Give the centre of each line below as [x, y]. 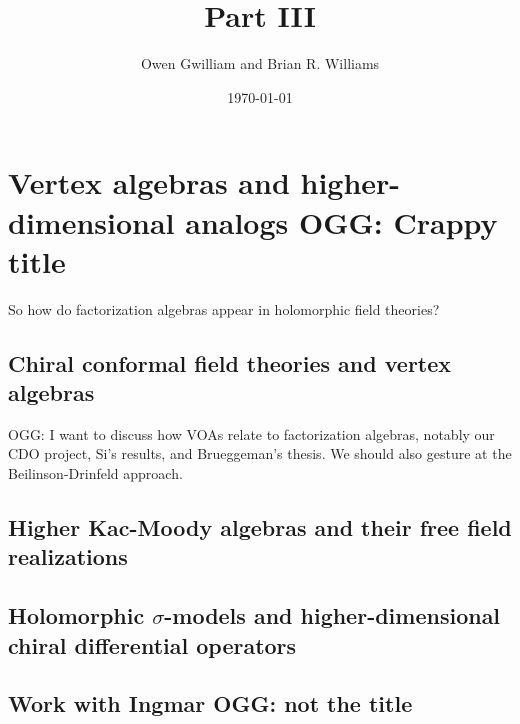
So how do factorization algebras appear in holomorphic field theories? [224, 308]
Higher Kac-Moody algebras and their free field [260, 526]
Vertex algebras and [149, 182]
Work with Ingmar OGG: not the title [210, 703]
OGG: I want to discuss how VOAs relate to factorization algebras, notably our [251, 433]
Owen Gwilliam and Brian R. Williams [260, 63]
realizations [68, 556]
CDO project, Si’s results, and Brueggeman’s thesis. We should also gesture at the [260, 453]
